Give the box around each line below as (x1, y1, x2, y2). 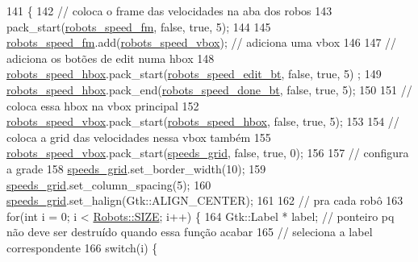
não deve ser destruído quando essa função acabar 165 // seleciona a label (6, 223, 373, 240)
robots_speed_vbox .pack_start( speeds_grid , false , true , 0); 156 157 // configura (6, 144, 409, 161)
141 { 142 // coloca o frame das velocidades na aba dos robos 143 (6, 2, 332, 19)
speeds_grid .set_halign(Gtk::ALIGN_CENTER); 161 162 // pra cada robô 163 (6, 192, 403, 209)
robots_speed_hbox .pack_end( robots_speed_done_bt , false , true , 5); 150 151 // (6, 81, 412, 98)
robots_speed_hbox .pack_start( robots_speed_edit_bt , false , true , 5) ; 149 (6, 65, 382, 82)
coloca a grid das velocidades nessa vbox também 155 (6, 128, 271, 145)
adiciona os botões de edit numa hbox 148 (6, 49, 215, 66)
